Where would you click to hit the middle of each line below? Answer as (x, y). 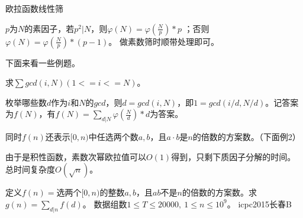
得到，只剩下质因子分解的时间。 (233, 156)
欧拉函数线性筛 (34, 8)
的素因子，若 (49, 28)
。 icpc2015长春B (259, 204)
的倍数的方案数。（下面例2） (246, 137)
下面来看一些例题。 (43, 62)
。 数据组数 (105, 204)
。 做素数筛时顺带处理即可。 (164, 41)
